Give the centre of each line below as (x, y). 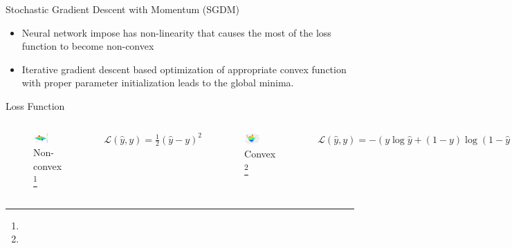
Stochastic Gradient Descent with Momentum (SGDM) (122, 9)
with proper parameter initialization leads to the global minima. (158, 83)
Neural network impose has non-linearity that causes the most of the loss (176, 32)
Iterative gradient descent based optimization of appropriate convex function (184, 69)
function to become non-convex (88, 46)
